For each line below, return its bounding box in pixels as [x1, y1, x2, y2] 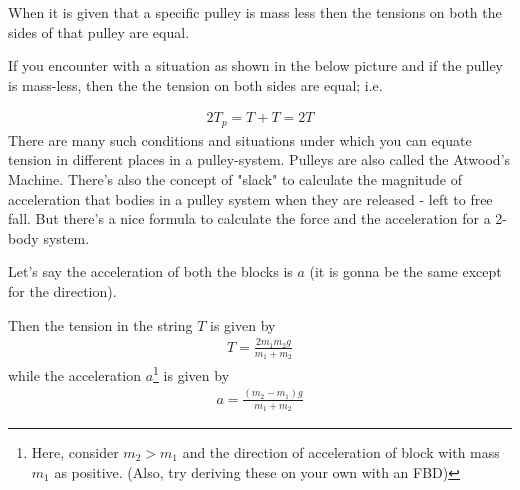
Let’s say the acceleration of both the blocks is [8, 261, 293, 282]
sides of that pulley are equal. [8, 21, 190, 42]
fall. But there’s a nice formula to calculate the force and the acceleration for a [8, 208, 491, 229]
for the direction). [8, 281, 117, 302]
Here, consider [31, 442, 119, 463]
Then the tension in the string [8, 314, 193, 335]
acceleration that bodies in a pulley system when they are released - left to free [8, 188, 493, 209]
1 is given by [153, 362, 230, 385]
